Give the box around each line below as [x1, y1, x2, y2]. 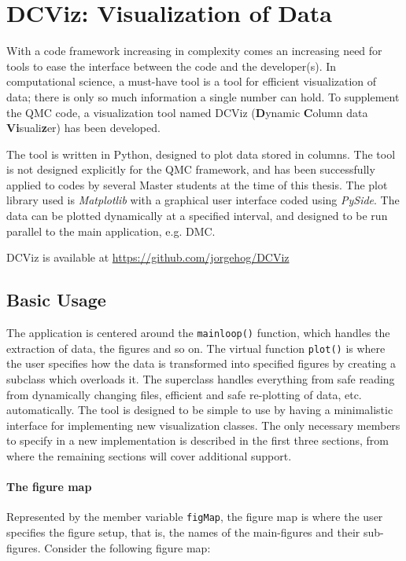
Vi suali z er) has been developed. [6, 119, 161, 136]
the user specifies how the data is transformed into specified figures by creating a [6, 355, 396, 372]
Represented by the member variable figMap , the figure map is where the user [6, 508, 383, 525]
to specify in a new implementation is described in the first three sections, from [6, 432, 389, 449]
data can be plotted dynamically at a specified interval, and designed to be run [6, 207, 388, 224]
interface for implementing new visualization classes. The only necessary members [6, 416, 400, 433]
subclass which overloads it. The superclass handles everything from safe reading [6, 370, 395, 387]
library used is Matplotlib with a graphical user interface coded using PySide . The [6, 192, 400, 208]
